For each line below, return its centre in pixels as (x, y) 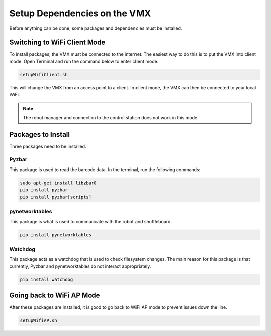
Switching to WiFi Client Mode (57, 42)
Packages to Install (40, 135)
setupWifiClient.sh (44, 74)
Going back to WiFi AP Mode (55, 296)
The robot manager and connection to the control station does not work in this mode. (111, 117)
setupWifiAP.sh (38, 321)
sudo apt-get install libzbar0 (58, 183)
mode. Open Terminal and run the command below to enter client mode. (84, 61)
